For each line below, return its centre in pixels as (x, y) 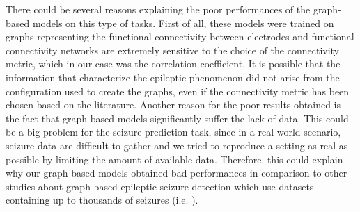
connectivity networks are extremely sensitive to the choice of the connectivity (173, 50)
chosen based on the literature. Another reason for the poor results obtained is (173, 105)
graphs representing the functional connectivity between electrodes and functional (180, 36)
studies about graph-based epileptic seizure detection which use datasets (160, 186)
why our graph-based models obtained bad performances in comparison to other (177, 173)
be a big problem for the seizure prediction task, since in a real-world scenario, (173, 132)
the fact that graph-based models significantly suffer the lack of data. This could (177, 118)
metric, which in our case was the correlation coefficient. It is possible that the (173, 64)
